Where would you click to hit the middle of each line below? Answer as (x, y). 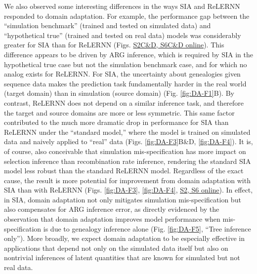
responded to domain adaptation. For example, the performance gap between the (127, 16)
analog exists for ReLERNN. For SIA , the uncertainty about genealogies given (122, 74)
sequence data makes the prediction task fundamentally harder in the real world (125, 83)
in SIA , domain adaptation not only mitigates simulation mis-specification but (123, 199)
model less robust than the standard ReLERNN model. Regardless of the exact (124, 171)
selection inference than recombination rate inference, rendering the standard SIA (128, 161)
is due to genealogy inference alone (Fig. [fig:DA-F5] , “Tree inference (147, 228)
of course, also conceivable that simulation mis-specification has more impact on (125, 151)
